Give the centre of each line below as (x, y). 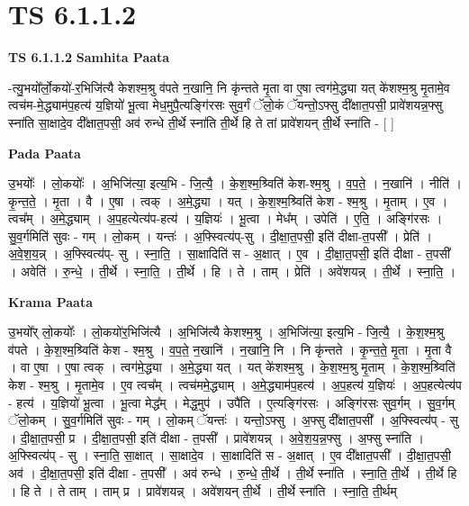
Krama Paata (50, 301)
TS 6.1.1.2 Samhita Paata (89, 57)
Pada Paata (45, 153)
